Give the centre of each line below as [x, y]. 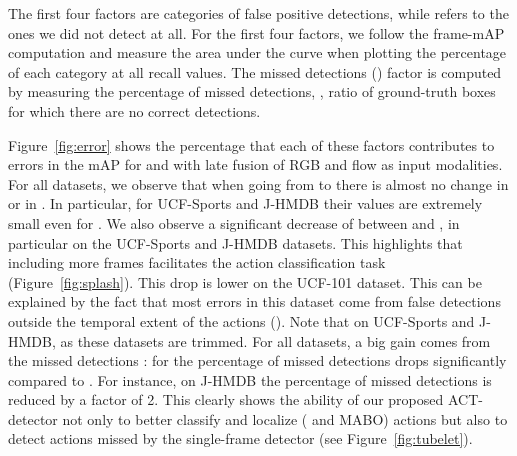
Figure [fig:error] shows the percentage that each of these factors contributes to [251, 144]
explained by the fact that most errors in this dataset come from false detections [254, 301]
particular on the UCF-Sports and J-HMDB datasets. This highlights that [235, 242]
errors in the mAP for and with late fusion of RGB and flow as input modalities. [255, 164]
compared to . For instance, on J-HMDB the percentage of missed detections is [250, 379]
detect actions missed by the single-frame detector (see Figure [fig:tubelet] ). [240, 438]
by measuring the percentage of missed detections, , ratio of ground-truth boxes [252, 91]
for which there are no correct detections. [134, 110]
